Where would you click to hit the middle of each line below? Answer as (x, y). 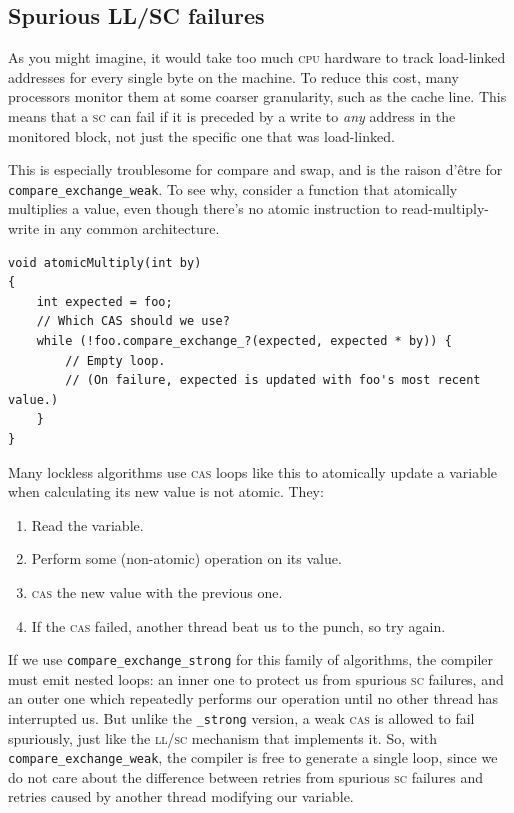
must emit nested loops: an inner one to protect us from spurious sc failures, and (256, 678)
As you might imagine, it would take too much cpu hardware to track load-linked (257, 57)
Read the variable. (87, 524)
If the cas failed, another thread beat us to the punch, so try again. (238, 625)
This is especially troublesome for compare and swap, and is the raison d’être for (255, 169)
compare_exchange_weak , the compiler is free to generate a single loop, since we (253, 757)
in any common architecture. (131, 228)
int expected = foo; (104, 301)
